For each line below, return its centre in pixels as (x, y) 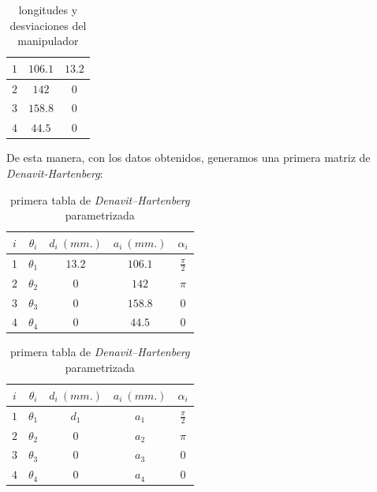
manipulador (48, 41)
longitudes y (48, 9)
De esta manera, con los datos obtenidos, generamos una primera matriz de (188, 158)
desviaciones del (48, 25)
